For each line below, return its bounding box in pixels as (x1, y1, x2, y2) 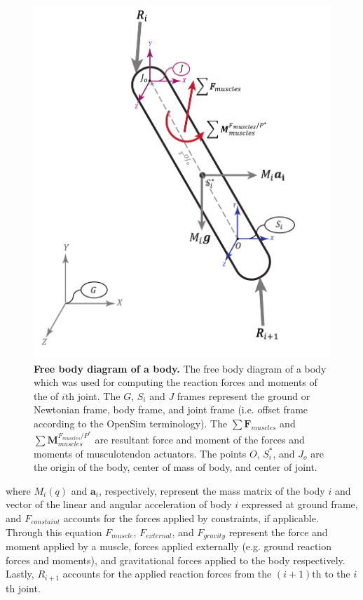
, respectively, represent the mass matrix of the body (98, 483, 325, 498)
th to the (312, 566, 350, 581)
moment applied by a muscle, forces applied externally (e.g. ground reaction (6, 539, 332, 554)
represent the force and (228, 524, 328, 539)
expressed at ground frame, (241, 497, 358, 512)
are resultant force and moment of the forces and (95, 432, 305, 447)
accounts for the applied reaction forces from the (62, 566, 272, 581)
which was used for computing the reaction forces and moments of (34, 375, 317, 389)
